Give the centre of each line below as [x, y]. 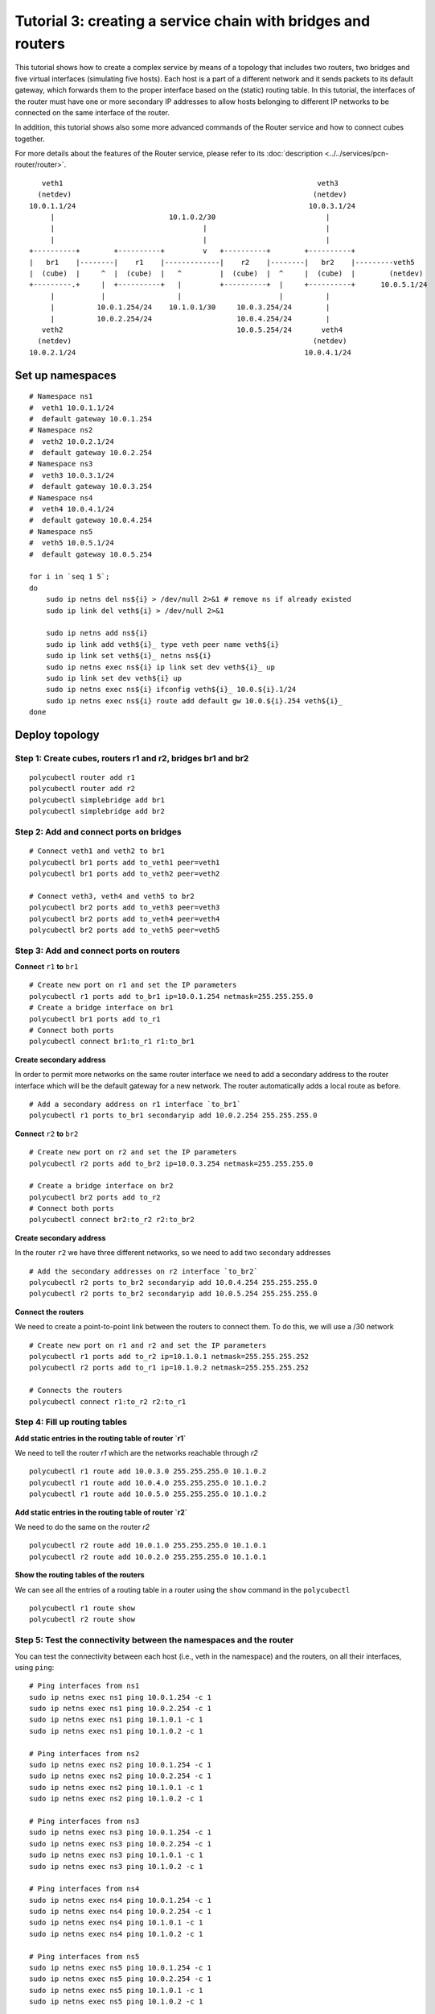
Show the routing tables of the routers [80, 1575]
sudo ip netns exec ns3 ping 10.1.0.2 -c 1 [116, 1866]
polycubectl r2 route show [82, 1620]
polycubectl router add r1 [82, 778]
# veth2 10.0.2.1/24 [72, 441]
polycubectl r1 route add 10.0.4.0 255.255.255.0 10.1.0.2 [148, 1483]
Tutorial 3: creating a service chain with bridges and [193, 21]
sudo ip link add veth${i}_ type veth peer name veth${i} [162, 644]
